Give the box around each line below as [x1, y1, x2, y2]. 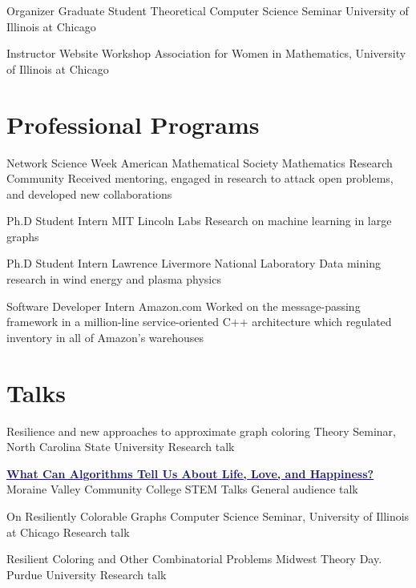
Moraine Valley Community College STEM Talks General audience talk [6, 481, 358, 497]
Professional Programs [6, 107, 260, 140]
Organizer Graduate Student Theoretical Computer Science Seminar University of [6, 2, 409, 18]
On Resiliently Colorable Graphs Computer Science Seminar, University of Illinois [6, 507, 410, 524]
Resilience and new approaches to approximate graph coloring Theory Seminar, [6, 422, 396, 439]
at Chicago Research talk [6, 523, 130, 540]
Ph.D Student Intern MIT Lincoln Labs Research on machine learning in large [6, 212, 392, 229]
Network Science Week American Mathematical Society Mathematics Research [6, 154, 393, 171]
